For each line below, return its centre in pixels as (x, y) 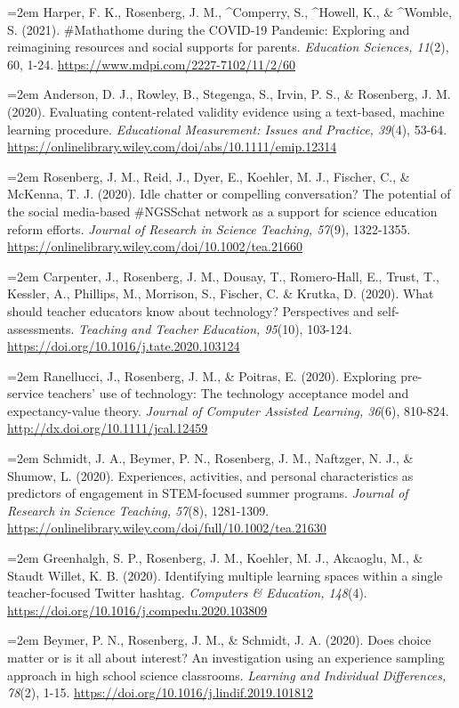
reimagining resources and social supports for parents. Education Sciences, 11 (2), (228, 47)
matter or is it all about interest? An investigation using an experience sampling (226, 657)
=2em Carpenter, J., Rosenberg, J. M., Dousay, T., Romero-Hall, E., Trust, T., (223, 276)
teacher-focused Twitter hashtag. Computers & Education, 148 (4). (187, 593)
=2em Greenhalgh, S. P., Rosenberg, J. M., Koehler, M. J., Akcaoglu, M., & (215, 558)
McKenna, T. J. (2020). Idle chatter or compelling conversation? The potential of (229, 194)
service (25, 393)
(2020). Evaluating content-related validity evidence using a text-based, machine (226, 111)
